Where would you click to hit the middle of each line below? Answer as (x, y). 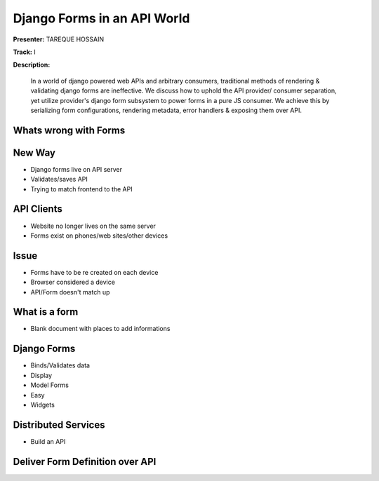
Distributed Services (59, 425)
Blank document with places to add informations (100, 329)
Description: (32, 65)
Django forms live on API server (77, 169)
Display (41, 375)
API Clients (38, 209)
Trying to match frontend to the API (81, 189)
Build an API (48, 441)
